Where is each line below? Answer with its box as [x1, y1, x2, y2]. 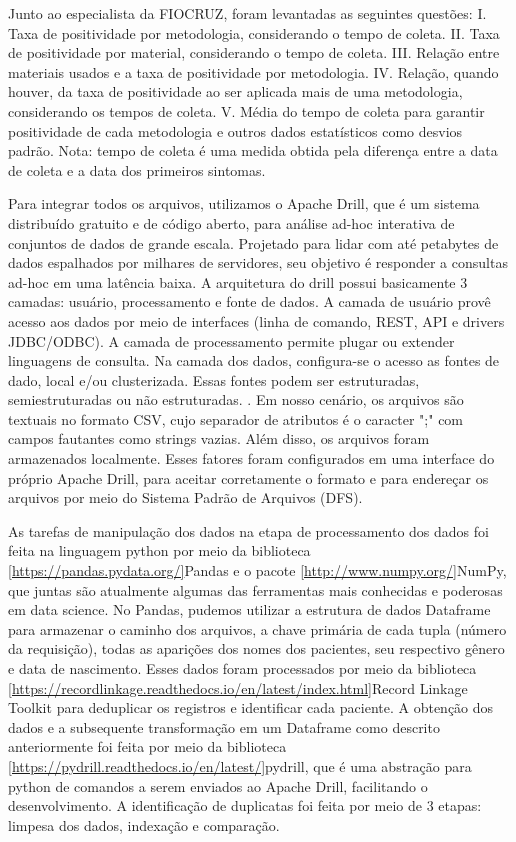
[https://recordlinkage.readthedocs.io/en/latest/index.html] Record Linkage [8, 677, 468, 698]
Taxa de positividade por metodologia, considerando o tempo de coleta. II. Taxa [8, 22, 500, 43]
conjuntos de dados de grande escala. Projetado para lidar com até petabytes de [8, 232, 499, 253]
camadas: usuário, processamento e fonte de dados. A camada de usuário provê [8, 291, 491, 312]
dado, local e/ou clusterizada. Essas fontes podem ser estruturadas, [8, 369, 420, 390]
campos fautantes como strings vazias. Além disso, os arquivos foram [8, 428, 430, 449]
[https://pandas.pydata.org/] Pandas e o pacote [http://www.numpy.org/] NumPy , [8, 560, 507, 581]
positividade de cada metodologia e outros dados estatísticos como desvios [8, 120, 463, 141]
